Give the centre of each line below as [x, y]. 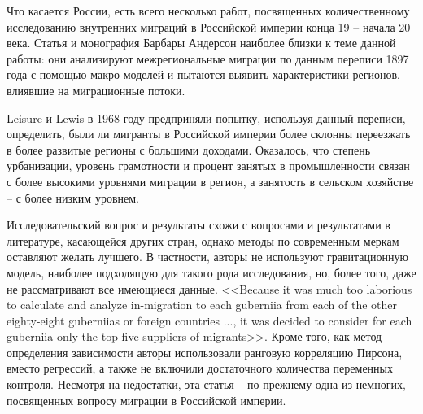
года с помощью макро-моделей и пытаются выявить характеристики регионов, [203, 74]
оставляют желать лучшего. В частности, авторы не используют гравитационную [207, 257]
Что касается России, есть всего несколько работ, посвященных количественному [208, 11]
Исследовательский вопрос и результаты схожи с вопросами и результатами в [198, 225]
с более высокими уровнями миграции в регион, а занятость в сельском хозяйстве [210, 181]
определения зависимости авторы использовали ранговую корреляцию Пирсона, [205, 352]
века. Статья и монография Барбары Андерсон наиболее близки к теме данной [201, 43]
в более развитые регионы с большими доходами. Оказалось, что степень [189, 149]
